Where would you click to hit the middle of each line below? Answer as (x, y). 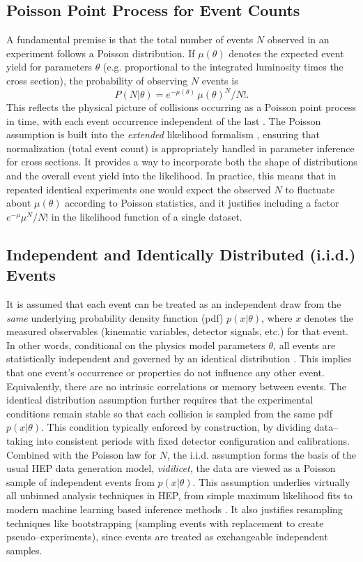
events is (220, 80)
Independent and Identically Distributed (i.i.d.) (181, 254)
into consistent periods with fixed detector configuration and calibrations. (193, 440)
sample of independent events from (80, 481)
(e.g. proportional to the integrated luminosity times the (223, 67)
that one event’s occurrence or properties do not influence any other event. (165, 372)
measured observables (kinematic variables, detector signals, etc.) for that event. (178, 331)
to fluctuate (310, 189)
